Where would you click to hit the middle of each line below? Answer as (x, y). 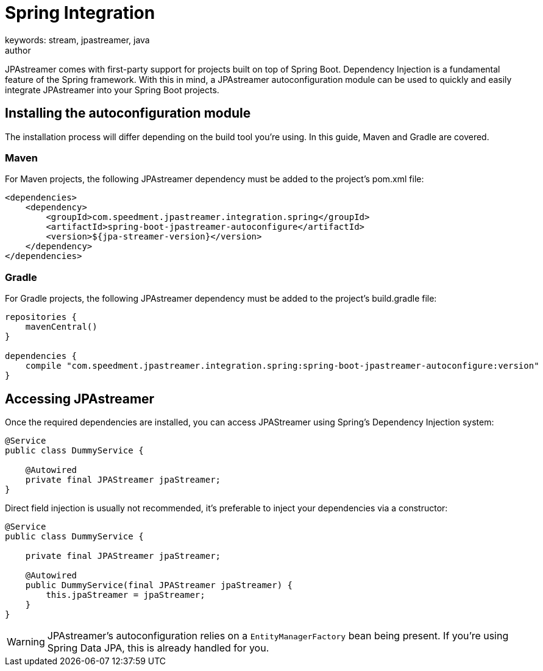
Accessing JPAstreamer (80, 399)
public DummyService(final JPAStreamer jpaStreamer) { (159, 585)
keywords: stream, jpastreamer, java (77, 40)
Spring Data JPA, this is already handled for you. (158, 648)
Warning (26, 641)
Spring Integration (80, 13)
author (18, 50)
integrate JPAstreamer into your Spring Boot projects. (112, 90)
